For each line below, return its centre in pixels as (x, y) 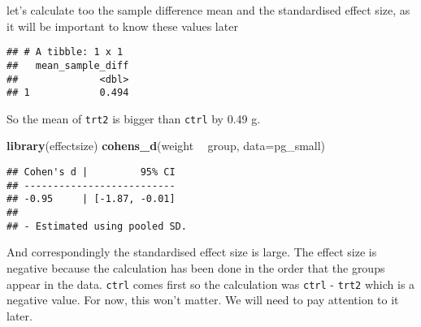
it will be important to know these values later (122, 26)
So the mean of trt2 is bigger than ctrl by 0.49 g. (134, 118)
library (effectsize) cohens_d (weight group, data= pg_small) (166, 146)
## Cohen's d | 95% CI (91, 172)
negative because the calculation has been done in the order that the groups (196, 267)
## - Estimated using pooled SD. (97, 226)
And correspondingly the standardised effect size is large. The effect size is (192, 252)
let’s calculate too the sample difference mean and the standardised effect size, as (208, 10)
